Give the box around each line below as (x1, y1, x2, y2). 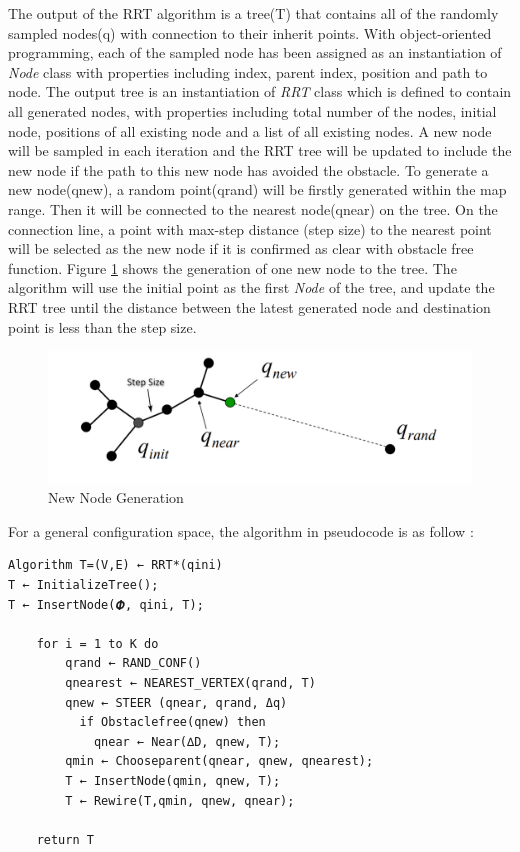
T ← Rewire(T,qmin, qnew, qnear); (65, 793, 295, 808)
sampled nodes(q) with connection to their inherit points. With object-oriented (8, 22, 492, 43)
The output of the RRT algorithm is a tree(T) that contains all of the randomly (8, 3, 499, 23)
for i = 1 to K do (36, 636, 159, 651)
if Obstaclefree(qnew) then (79, 715, 266, 730)
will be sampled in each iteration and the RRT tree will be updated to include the (8, 140, 512, 161)
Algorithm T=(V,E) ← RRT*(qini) (8, 558, 223, 573)
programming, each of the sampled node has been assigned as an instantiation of (8, 42, 502, 63)
